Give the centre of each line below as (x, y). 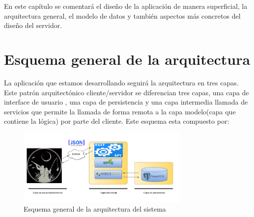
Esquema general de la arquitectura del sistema (95, 209)
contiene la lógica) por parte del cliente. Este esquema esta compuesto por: (117, 121)
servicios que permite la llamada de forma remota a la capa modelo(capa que (120, 111)
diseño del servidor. (33, 25)
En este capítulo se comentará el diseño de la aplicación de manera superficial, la (126, 6)
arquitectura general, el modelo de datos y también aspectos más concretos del (122, 15)
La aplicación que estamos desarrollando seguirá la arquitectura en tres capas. (121, 82)
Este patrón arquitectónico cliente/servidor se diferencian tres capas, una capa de (127, 92)
